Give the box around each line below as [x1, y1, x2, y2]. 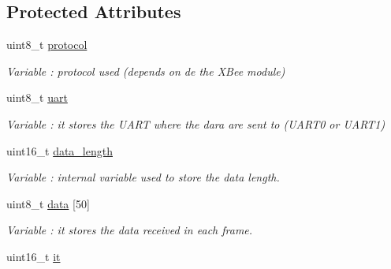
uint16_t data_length [6, 142, 113, 159]
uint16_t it [6, 248, 61, 264]
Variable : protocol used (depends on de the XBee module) [6, 62, 285, 79]
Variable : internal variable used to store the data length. [6, 169, 280, 185]
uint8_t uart [6, 89, 68, 106]
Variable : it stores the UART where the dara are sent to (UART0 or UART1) [6, 115, 385, 132]
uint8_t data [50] [6, 195, 90, 211]
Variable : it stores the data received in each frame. [6, 222, 253, 238]
